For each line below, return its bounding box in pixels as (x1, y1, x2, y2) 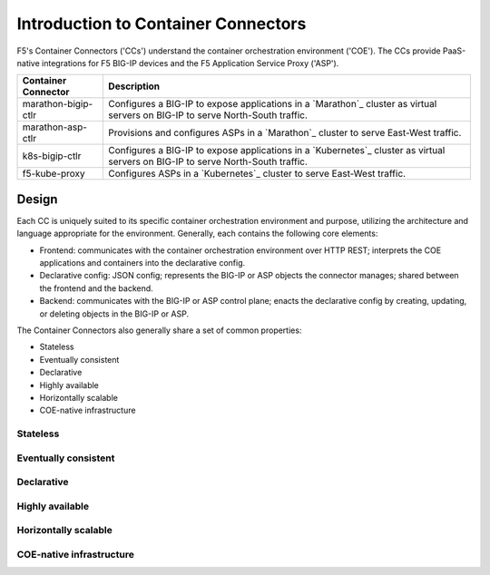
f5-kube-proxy (22, 168, 85, 180)
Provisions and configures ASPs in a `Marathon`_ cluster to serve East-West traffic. (108, 127, 462, 140)
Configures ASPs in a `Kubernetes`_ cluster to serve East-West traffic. (108, 168, 407, 180)
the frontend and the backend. (39, 282, 153, 294)
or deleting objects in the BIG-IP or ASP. (39, 308, 190, 319)
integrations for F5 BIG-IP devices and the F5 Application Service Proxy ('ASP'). (41, 57, 339, 68)
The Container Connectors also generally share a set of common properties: (16, 325, 302, 336)
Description (108, 80, 161, 93)
